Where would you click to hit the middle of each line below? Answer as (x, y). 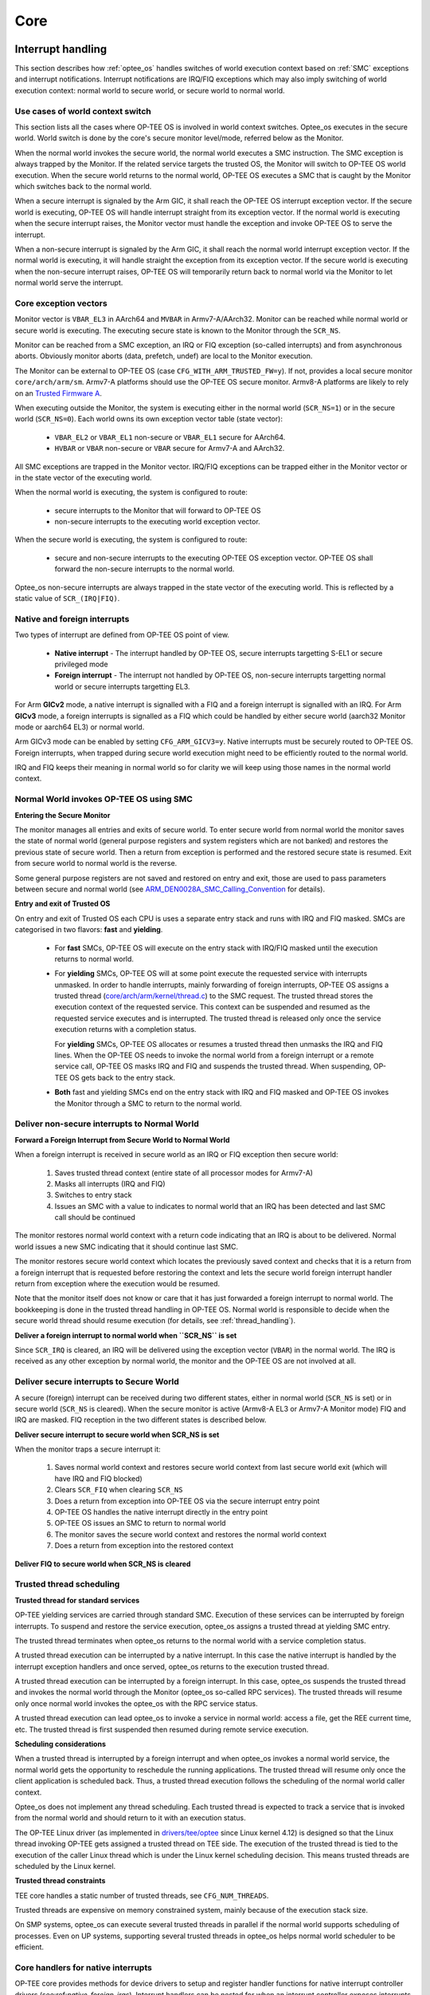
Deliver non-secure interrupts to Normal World (107, 1124)
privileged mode (81, 664)
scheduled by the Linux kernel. (65, 1866)
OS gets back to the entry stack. (122, 1077)
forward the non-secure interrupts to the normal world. (145, 569)
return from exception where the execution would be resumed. (117, 1284)
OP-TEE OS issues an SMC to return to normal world (140, 1523)
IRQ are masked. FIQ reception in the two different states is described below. (141, 1420)
